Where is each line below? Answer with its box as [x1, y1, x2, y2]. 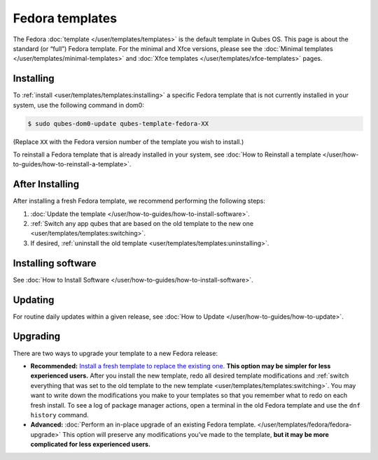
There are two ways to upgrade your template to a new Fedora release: [13, 349, 218, 357]
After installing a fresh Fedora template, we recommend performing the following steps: [13, 196, 266, 206]
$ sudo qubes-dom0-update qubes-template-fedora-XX [27, 120, 209, 127]
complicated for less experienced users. [30, 440, 150, 449]
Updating [13, 294, 55, 306]
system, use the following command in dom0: [13, 101, 145, 109]
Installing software [13, 257, 97, 269]
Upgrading [13, 331, 61, 343]
